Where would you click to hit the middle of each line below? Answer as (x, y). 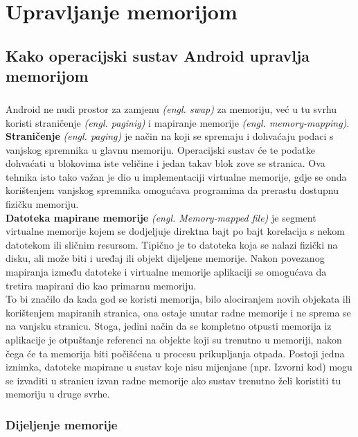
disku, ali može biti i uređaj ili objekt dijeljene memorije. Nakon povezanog (165, 258)
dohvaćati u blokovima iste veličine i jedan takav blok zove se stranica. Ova (165, 163)
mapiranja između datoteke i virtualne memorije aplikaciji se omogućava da (166, 272)
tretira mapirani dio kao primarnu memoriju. (101, 285)
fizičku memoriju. (42, 204)
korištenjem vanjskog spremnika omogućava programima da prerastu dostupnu (172, 190)
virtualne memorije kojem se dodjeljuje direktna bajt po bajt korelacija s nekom (175, 231)
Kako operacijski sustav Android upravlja (158, 55)
